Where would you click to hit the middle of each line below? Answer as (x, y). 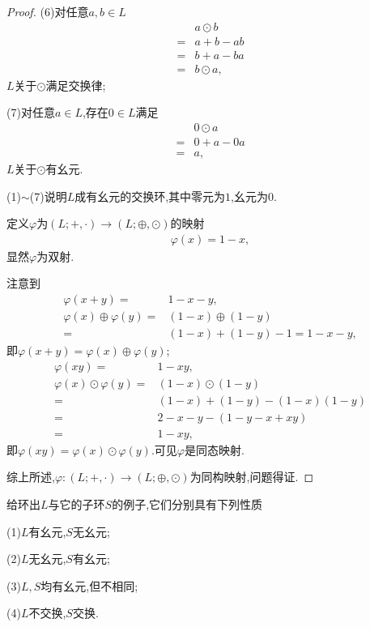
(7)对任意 (31, 112)
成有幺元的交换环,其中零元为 (150, 196)
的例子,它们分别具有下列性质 (187, 504)
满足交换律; (76, 85)
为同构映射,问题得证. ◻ (252, 477)
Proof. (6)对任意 (48, 11)
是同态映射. (214, 449)
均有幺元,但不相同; (89, 585)
